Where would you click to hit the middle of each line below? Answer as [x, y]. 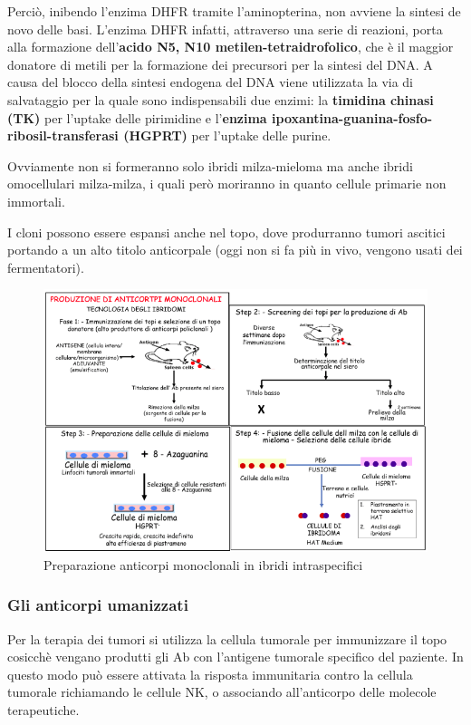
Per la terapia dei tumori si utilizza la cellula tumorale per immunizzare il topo [227, 638]
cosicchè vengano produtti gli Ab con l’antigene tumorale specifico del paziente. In [235, 657]
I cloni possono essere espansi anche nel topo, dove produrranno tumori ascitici [226, 232]
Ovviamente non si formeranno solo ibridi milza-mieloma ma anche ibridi [210, 165]
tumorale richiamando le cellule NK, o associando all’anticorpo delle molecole [222, 692]
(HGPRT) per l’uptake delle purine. [227, 135]
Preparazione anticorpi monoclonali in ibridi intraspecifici [203, 564]
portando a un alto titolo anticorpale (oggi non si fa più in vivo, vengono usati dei [235, 250]
